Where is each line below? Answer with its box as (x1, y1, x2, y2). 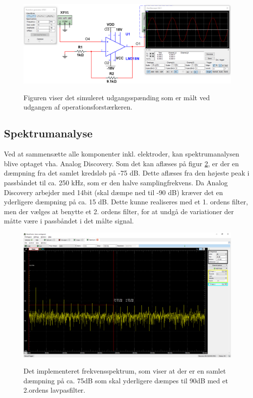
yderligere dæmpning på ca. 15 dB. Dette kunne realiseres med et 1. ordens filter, (4, 197, 248, 207)
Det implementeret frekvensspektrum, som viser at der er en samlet (23, 366, 226, 376)
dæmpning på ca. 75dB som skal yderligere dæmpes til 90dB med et (23, 375, 228, 385)
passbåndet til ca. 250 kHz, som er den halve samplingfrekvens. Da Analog (4, 177, 228, 187)
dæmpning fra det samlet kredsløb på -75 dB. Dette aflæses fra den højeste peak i (4, 168, 250, 178)
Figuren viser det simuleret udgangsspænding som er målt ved (23, 92, 210, 102)
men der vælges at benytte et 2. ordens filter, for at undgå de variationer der (4, 206, 234, 216)
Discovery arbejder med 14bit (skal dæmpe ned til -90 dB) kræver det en (4, 187, 223, 197)
